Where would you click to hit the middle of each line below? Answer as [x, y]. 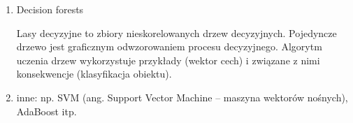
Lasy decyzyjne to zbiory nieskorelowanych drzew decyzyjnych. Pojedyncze [176, 32]
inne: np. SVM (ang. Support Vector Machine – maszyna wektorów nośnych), [182, 97]
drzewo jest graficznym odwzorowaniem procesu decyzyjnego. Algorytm [169, 46]
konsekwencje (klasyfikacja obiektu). [94, 74]
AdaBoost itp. [46, 111]
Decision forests [50, 9]
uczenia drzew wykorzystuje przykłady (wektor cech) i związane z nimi [168, 60]
